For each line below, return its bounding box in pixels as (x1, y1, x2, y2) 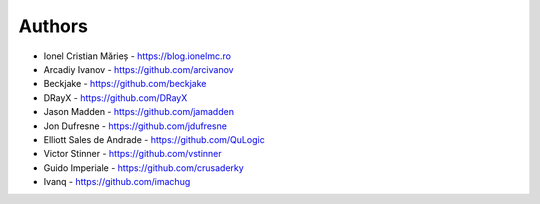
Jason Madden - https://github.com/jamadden (43, 106, 235, 118)
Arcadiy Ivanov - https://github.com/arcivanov (43, 63, 234, 75)
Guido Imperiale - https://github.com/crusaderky (43, 161, 244, 174)
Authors (18, 15, 89, 37)
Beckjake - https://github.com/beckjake (43, 78, 207, 90)
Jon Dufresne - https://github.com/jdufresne (43, 120, 227, 132)
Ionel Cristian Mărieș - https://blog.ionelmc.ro (43, 50, 232, 62)
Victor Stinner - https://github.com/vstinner (43, 148, 222, 160)
